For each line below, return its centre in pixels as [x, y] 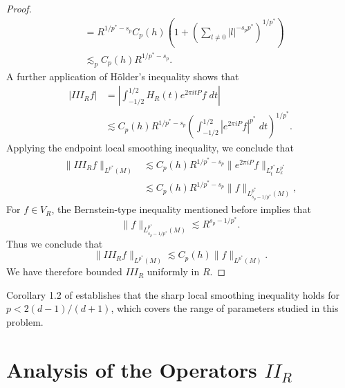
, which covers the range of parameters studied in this [225, 308]
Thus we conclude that [55, 243]
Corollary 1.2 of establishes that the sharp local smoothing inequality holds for [173, 294]
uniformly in [173, 271]
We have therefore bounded [64, 271]
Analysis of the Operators [132, 369]
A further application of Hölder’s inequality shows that [123, 76]
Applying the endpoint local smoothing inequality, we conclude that [150, 148]
